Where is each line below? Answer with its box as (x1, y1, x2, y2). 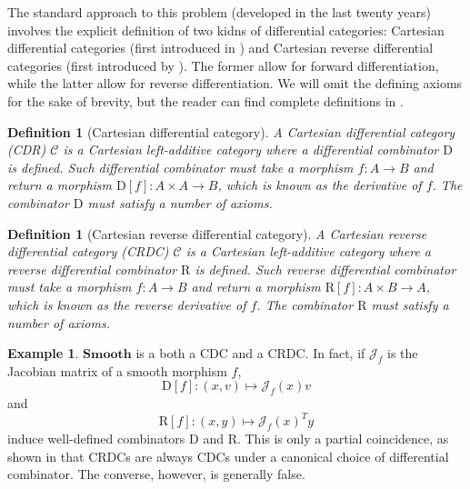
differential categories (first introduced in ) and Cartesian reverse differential (7, 38, 434, 57)
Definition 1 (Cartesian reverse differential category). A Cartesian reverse (7, 224, 427, 243)
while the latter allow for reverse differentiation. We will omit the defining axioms (7, 74, 463, 93)
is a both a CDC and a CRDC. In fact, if (135, 344, 365, 363)
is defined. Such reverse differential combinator (195, 259, 456, 278)
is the (387, 344, 418, 363)
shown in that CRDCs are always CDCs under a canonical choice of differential (7, 446, 449, 465)
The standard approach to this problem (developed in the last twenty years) (7, 3, 431, 21)
